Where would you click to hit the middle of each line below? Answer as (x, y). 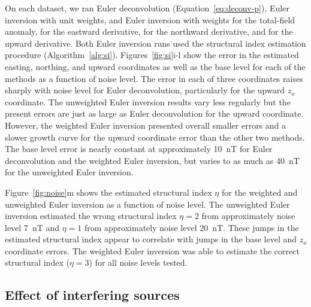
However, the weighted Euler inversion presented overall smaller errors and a (146, 125)
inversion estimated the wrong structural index (91, 216)
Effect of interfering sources (92, 295)
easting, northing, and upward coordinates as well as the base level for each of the (155, 66)
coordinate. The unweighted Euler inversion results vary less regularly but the (148, 101)
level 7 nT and (32, 227)
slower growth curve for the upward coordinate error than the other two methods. (155, 137)
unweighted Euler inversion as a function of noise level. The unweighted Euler (147, 204)
